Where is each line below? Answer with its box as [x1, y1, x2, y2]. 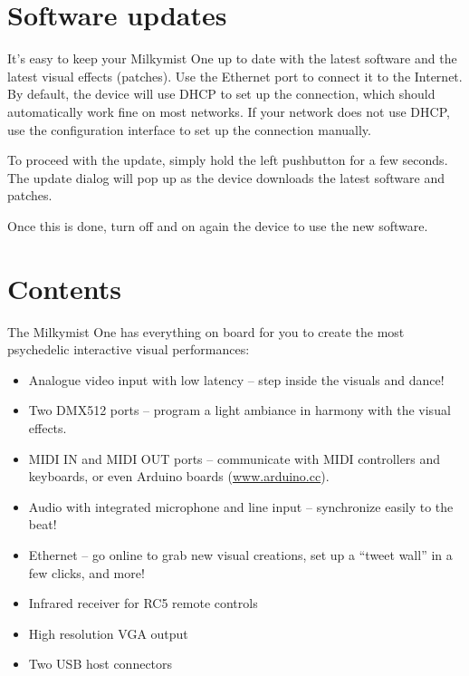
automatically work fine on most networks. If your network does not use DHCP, [7, 101, 450, 121]
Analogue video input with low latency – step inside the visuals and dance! [28, 370, 445, 389]
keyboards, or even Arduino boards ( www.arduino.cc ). [28, 467, 330, 486]
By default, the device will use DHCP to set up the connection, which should [7, 84, 435, 103]
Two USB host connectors [28, 654, 173, 673]
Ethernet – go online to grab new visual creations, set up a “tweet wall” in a [28, 545, 453, 564]
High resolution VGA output [28, 623, 188, 642]
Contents [7, 269, 121, 306]
